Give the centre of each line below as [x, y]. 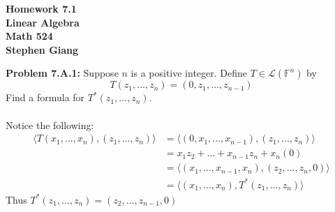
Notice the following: [50, 124]
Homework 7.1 [41, 8]
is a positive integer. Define [189, 73]
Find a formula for [45, 97]
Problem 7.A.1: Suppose [62, 73]
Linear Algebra [43, 22]
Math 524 [29, 36]
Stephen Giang [42, 49]
